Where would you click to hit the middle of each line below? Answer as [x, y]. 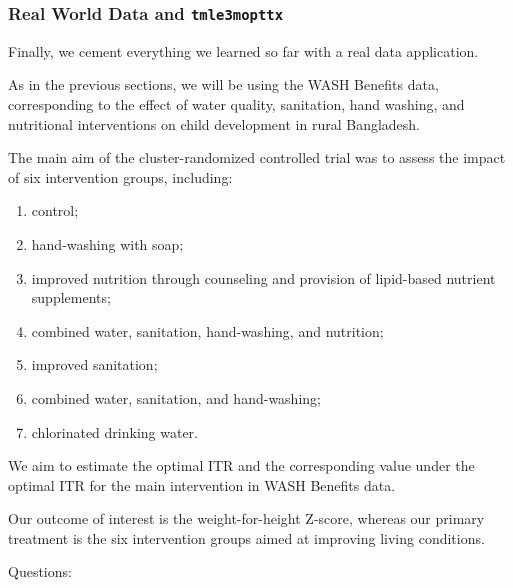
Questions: [40, 571]
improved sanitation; [94, 364]
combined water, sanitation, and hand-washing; [176, 397]
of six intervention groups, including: [120, 176]
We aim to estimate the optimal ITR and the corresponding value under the [241, 465]
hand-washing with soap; [107, 243]
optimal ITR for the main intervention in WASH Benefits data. [202, 484]
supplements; [71, 297]
